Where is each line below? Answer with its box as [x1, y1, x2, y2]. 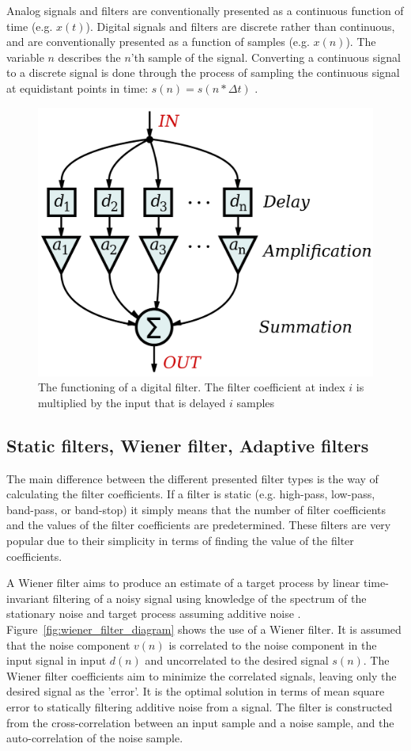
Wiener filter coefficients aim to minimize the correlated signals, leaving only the [6, 667, 397, 684]
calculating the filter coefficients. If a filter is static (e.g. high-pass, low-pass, [6, 486, 375, 502]
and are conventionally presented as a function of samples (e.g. [6, 33, 310, 50]
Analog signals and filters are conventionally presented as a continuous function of [6, 2, 404, 18]
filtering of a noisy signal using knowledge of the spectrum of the [52, 589, 367, 606]
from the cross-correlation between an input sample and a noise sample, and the [6, 714, 394, 730]
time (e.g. [6, 17, 53, 34]
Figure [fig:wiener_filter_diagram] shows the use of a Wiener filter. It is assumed [6, 621, 402, 637]
